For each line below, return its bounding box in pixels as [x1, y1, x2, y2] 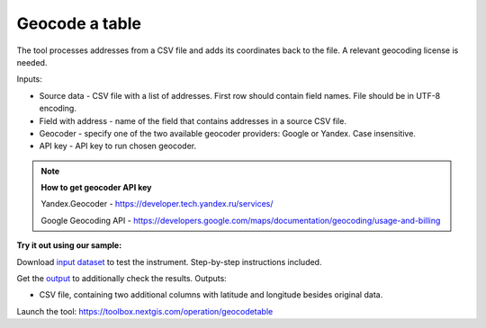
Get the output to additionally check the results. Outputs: [16, 273, 227, 284]
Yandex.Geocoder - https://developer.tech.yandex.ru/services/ [40, 199, 274, 209]
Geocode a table [16, 13, 141, 33]
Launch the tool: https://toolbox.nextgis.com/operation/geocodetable [16, 306, 274, 316]
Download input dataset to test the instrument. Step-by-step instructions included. [16, 256, 322, 267]
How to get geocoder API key [40, 182, 152, 193]
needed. [16, 57, 48, 67]
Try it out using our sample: [16, 240, 122, 251]
